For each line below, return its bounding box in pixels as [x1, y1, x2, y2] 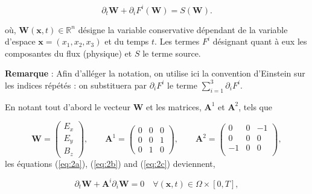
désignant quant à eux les [212, 35, 307, 48]
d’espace [5, 35, 36, 48]
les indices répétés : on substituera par [5, 78, 147, 91]
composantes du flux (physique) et [5, 46, 132, 59]
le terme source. [142, 46, 201, 59]
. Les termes [154, 35, 200, 48]
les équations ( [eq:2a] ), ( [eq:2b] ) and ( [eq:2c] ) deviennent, [5, 157, 215, 169]
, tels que [238, 100, 272, 113]
